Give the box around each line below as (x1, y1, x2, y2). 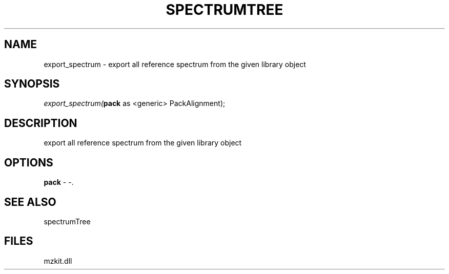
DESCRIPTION (4, 116, 77, 130)
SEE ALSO (4, 195, 56, 208)
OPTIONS (4, 156, 53, 169)
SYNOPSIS (4, 77, 60, 91)
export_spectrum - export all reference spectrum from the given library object (44, 59, 306, 69)
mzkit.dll (44, 256, 72, 265)
